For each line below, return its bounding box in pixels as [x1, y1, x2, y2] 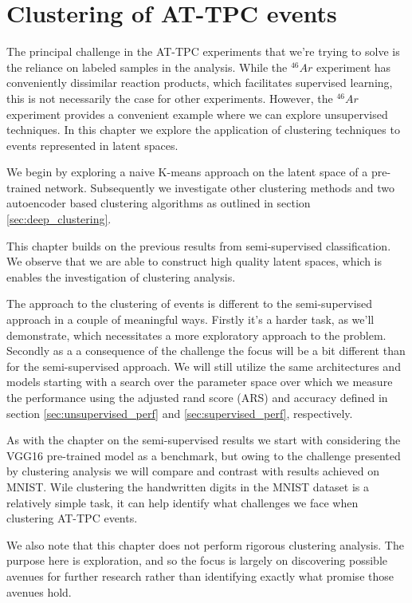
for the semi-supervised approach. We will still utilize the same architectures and [6, 357, 401, 374]
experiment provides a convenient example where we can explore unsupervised [6, 105, 388, 122]
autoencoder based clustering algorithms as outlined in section [6, 195, 311, 211]
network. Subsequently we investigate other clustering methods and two [45, 179, 394, 195]
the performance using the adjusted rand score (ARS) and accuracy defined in [6, 389, 388, 405]
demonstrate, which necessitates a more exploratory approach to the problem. [6, 326, 386, 343]
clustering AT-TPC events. [6, 510, 138, 526]
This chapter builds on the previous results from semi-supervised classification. [6, 237, 391, 254]
